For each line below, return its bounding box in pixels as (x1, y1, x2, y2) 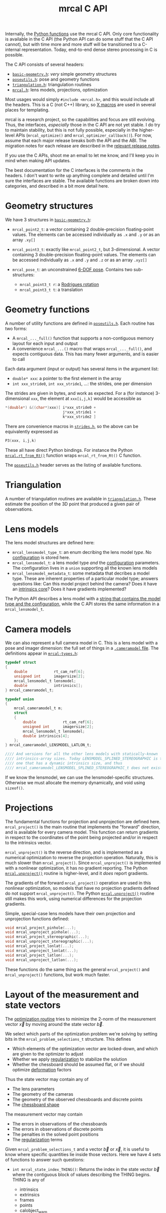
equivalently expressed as (5, 429, 58, 435)
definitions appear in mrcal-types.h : (5, 650, 79, 656)
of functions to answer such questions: (5, 1157, 85, 1163)
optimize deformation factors (12, 1067, 72, 1072)
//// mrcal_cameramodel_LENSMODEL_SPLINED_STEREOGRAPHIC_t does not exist (5, 765, 163, 770)
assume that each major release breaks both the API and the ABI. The (5, 138, 147, 144)
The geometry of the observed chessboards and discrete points (12, 1096, 143, 1102)
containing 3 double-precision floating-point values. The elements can (12, 252, 156, 258)
